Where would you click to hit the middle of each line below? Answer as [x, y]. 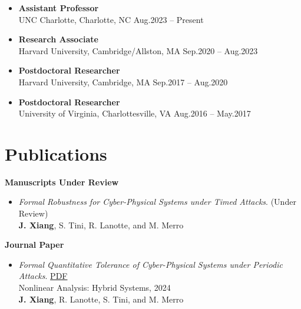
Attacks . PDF [43, 276]
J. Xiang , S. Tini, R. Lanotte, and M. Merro [101, 225]
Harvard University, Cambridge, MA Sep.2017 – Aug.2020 [123, 82]
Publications [56, 153]
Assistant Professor [59, 8]
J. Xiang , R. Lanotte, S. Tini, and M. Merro [101, 299]
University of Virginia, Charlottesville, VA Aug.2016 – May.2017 [135, 113]
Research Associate [58, 39]
